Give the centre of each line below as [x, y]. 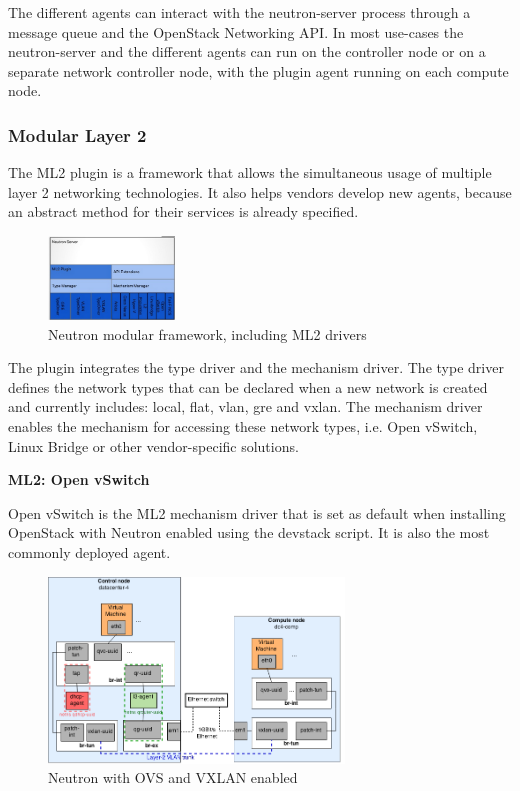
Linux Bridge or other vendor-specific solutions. [153, 445]
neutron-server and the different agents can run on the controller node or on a [247, 51]
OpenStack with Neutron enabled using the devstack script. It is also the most [249, 532]
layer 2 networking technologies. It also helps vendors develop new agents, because [260, 191]
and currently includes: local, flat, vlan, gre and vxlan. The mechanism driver [245, 406]
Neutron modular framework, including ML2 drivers [207, 333]
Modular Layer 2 [77, 134]
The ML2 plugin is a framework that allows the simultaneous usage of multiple [250, 172]
